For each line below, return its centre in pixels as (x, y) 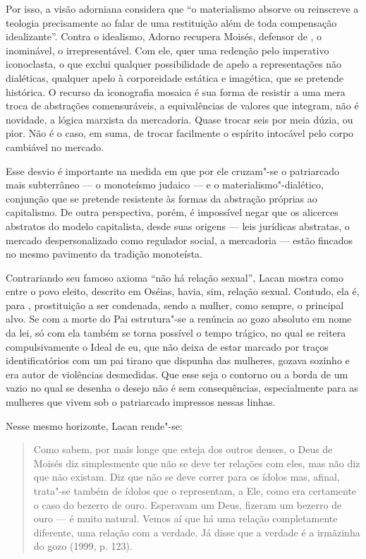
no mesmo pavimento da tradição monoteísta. (104, 254)
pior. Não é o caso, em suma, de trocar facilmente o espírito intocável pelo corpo (180, 133)
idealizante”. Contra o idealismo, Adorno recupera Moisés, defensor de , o (164, 36)
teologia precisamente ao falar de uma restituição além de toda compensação (171, 22)
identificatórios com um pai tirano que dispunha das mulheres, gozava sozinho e (178, 360)
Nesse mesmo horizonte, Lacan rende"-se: (94, 425)
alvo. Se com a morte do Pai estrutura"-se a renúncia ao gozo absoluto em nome (179, 319)
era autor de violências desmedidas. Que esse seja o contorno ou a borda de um (177, 374)
